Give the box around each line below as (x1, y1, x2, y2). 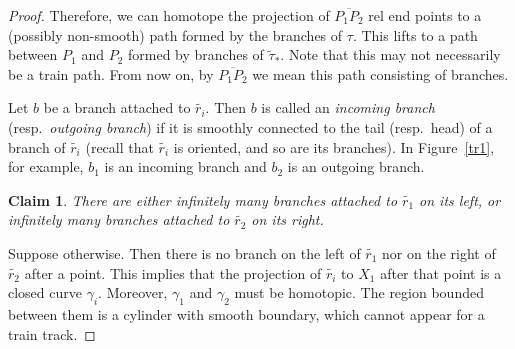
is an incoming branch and (104, 156, 267, 177)
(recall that (85, 136, 154, 157)
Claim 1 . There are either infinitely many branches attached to (8, 189, 398, 210)
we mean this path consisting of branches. (252, 63, 509, 84)
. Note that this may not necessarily (280, 44, 501, 65)
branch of (8, 136, 66, 157)
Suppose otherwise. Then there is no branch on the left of (8, 242, 361, 263)
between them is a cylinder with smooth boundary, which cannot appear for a (8, 303, 485, 324)
